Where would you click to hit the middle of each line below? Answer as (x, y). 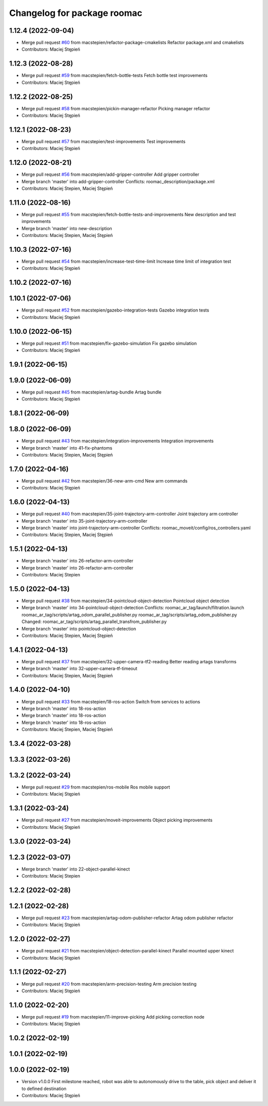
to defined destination (44, 1089)
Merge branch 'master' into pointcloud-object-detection (79, 629)
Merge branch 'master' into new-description (67, 228)
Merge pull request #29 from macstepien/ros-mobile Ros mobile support (96, 787)
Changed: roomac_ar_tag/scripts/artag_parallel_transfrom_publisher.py (94, 622)
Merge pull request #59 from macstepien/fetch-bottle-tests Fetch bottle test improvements (115, 76)
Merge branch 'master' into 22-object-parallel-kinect (76, 869)
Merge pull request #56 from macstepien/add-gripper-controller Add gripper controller (110, 174)
